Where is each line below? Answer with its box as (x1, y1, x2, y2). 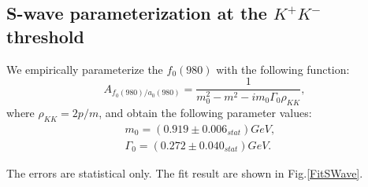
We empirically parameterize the (6, 60, 163, 77)
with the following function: (216, 60, 350, 77)
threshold (6, 24, 84, 48)
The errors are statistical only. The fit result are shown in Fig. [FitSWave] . (6, 164, 363, 181)
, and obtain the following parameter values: (99, 104, 312, 120)
